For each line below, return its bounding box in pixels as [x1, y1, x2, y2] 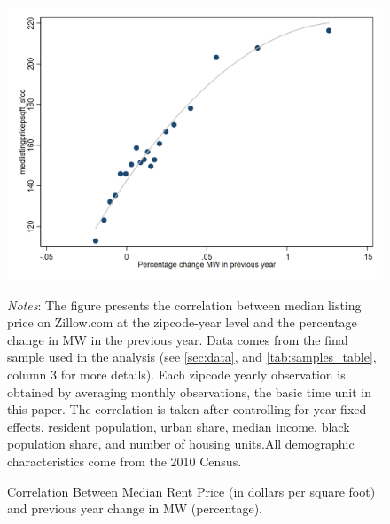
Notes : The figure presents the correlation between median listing [7, 295, 362, 314]
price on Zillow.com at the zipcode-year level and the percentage [7, 313, 357, 332]
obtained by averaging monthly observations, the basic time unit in [7, 382, 371, 401]
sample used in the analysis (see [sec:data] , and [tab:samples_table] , [7, 348, 377, 366]
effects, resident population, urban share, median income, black [7, 417, 350, 435]
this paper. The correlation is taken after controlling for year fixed [7, 400, 367, 418]
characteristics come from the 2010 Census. [7, 452, 242, 470]
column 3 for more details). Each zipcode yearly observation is [7, 365, 346, 384]
